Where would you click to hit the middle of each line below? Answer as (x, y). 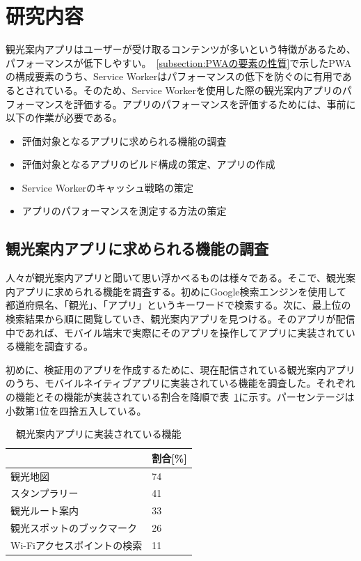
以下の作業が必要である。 (64, 117)
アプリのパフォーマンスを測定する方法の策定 (124, 211)
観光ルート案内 (45, 510)
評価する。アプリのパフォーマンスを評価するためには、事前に (215, 103)
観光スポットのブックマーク (74, 528)
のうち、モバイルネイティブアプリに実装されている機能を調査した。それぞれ (180, 383)
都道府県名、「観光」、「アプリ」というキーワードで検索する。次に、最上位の (178, 305)
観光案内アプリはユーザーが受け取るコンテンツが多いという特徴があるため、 (181, 49)
